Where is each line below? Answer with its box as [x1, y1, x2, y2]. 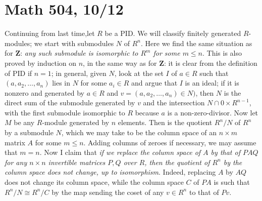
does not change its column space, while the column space [5, 177, 184, 187]
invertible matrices [48, 156, 106, 167]
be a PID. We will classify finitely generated [104, 28, 241, 38]
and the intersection [143, 97, 205, 108]
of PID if [5, 67, 32, 78]
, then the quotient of [144, 156, 210, 167]
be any [14, 117, 35, 128]
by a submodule [5, 127, 54, 138]
